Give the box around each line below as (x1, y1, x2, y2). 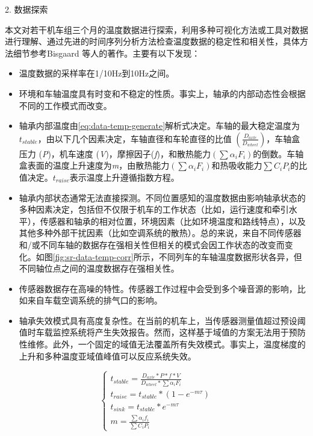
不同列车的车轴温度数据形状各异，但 (158, 250, 302, 263)
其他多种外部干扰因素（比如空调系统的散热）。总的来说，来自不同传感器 (19, 226, 302, 239)
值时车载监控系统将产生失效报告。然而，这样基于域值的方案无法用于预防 (19, 326, 306, 338)
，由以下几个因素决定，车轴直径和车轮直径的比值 (37, 132, 232, 145)
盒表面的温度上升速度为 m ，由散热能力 (19, 159, 170, 172)
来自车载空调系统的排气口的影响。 (27, 294, 163, 307)
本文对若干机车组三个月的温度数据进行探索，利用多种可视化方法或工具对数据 (5, 23, 308, 36)
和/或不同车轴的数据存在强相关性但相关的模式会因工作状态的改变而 (19, 238, 285, 251)
